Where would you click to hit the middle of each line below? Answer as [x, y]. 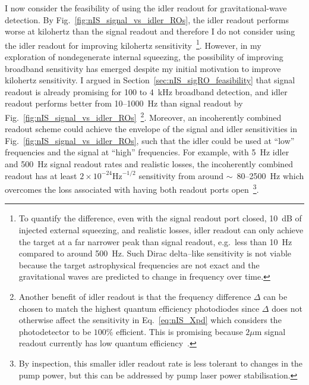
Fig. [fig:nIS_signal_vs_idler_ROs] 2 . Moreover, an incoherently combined [143, 116]
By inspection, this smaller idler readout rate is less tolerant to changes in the [161, 363]
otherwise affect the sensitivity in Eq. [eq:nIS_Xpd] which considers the [150, 320]
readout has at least [41, 175]
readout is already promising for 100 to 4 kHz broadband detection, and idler [146, 91]
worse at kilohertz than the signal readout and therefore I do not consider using [150, 31]
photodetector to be [55, 331]
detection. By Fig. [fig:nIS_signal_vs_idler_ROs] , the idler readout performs [147, 19]
